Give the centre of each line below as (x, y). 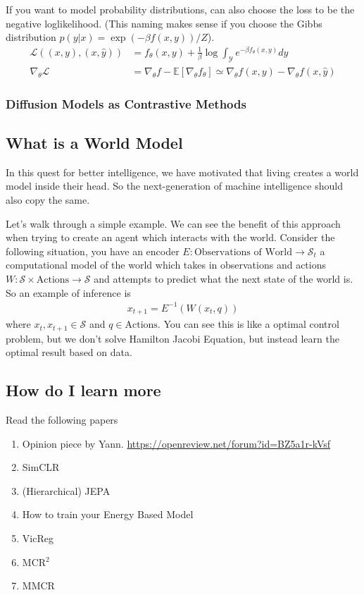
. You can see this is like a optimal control (248, 324)
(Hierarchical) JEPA (66, 490)
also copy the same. (48, 199)
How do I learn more (83, 390)
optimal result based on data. (69, 352)
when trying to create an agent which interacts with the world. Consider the (170, 237)
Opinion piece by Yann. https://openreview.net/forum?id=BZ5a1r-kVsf (176, 443)
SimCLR (41, 467)
